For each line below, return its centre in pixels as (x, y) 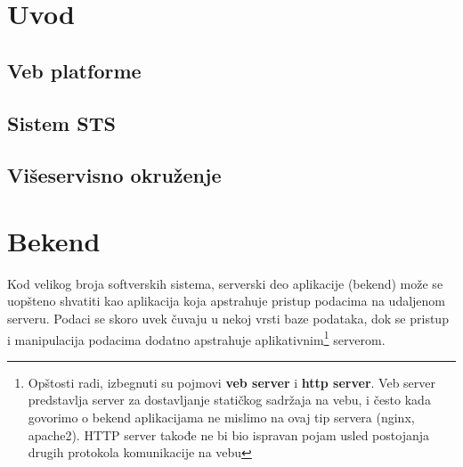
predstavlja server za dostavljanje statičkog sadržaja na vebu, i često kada (229, 400)
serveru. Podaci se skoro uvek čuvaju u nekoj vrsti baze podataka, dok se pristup (228, 319)
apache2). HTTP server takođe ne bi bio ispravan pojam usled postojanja (228, 434)
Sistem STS (61, 123)
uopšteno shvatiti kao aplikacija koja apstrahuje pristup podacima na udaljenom (227, 301)
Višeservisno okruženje (114, 175)
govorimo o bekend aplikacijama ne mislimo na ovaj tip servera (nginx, (221, 418)
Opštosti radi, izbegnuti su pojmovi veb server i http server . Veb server (232, 382)
